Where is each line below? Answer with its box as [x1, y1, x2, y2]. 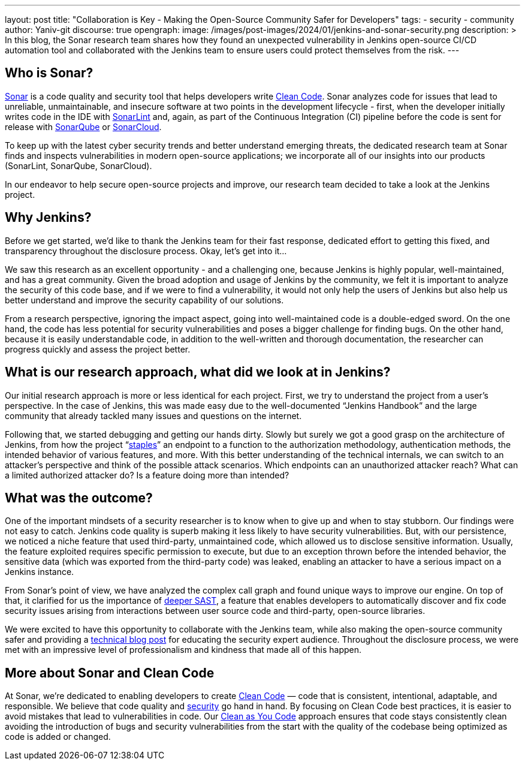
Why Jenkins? [5, 210, 92, 225]
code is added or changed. [5, 731, 111, 742]
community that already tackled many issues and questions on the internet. [5, 410, 302, 421]
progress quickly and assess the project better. [5, 344, 191, 354]
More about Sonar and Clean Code [5, 665, 215, 680]
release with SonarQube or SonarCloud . [5, 121, 162, 132]
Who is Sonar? [5, 65, 93, 81]
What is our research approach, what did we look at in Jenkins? [5, 365, 391, 380]
